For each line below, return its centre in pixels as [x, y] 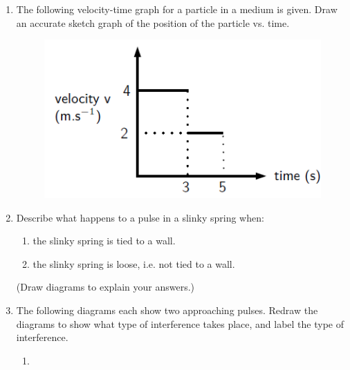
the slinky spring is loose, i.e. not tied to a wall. [134, 263]
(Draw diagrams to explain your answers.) [105, 287]
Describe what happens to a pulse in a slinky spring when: [140, 217]
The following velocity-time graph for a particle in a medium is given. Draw [177, 9]
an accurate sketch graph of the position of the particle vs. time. [153, 22]
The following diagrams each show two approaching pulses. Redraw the [167, 310]
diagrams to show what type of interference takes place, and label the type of [180, 323]
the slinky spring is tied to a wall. [104, 241]
